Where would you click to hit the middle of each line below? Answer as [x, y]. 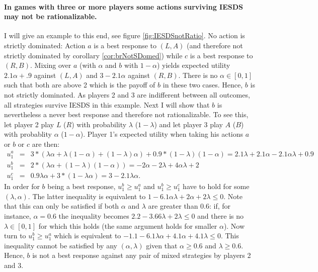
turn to [15, 236]
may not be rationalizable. [51, 16]
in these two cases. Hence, [203, 85]
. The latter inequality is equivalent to [87, 196]
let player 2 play [29, 124]
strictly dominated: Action [45, 45]
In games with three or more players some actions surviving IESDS [124, 6]
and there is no [220, 215]
